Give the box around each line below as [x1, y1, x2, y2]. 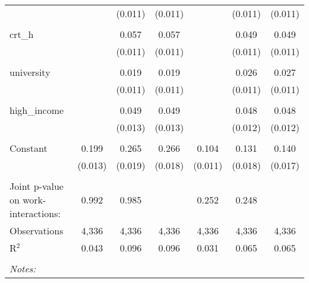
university [10, 65, 51, 79]
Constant [10, 141, 48, 155]
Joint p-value [10, 179, 64, 193]
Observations [10, 224, 64, 237]
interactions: [10, 206, 61, 220]
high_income [10, 103, 64, 117]
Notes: [10, 262, 36, 275]
